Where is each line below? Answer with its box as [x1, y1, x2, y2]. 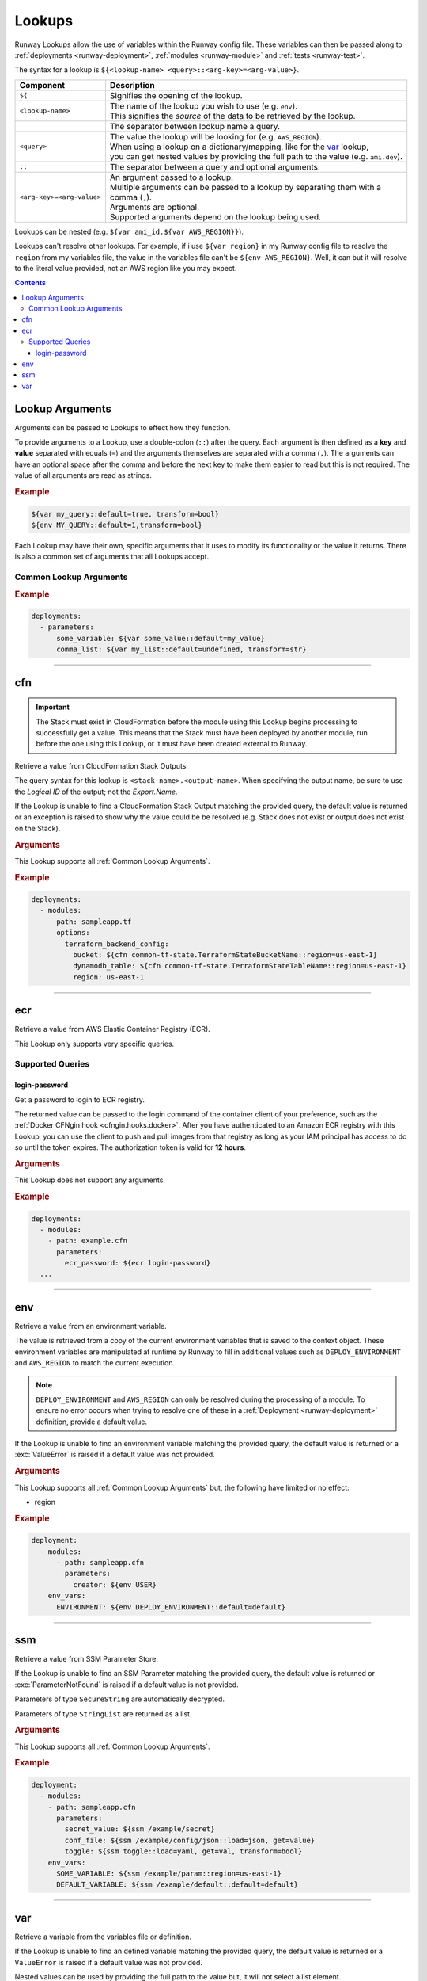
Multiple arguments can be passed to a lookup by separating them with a [109, 181, 381, 193]
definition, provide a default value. [36, 1417, 148, 1426]
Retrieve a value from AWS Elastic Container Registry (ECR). [14, 1025, 211, 1034]
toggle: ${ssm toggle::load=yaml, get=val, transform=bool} [64, 1847, 303, 1856]
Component [19, 79, 66, 90]
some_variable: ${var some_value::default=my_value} [56, 634, 265, 643]
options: [56, 928, 90, 937]
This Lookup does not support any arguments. [14, 1175, 166, 1185]
